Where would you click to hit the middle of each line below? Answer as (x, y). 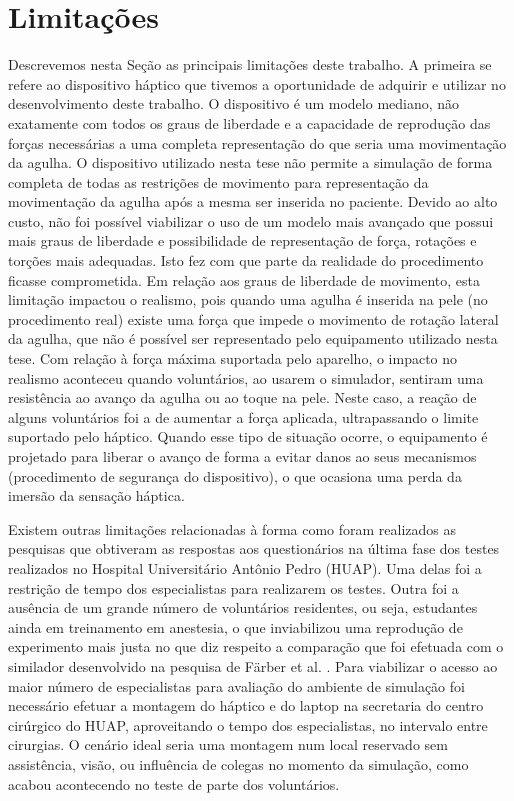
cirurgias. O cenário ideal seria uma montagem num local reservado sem (228, 744)
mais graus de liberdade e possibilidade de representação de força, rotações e (242, 240)
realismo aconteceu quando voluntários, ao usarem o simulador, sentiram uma (246, 377)
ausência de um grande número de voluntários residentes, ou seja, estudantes (243, 607)
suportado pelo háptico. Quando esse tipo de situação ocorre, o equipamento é (248, 436)
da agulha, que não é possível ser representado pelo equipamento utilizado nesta (253, 338)
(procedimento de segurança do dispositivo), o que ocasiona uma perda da (235, 475)
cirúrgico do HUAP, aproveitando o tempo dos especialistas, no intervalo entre (248, 724)
